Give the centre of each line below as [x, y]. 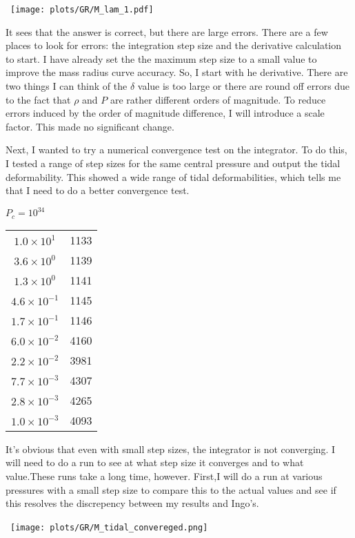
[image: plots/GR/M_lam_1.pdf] [82, 10]
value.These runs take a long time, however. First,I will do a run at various [164, 475]
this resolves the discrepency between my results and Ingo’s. [132, 503]
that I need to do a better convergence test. [98, 190]
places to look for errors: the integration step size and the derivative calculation [174, 45]
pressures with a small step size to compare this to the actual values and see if [171, 489]
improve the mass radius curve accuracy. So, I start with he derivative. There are [177, 72]
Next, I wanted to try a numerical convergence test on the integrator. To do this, [176, 150]
